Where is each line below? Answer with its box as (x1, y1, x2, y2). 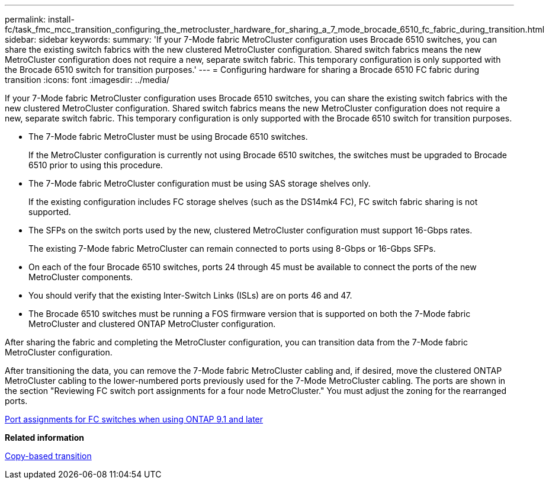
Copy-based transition (5, 451, 92, 461)
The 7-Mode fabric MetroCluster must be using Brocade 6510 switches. (28, 132, 308, 142)
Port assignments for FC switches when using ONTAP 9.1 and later (5, 414, 264, 424)
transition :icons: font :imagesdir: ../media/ (5, 75, 170, 85)
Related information (5, 432, 85, 443)
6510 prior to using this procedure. (28, 160, 163, 170)
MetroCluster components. (28, 272, 133, 282)
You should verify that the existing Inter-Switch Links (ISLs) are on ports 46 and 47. (28, 290, 352, 300)
